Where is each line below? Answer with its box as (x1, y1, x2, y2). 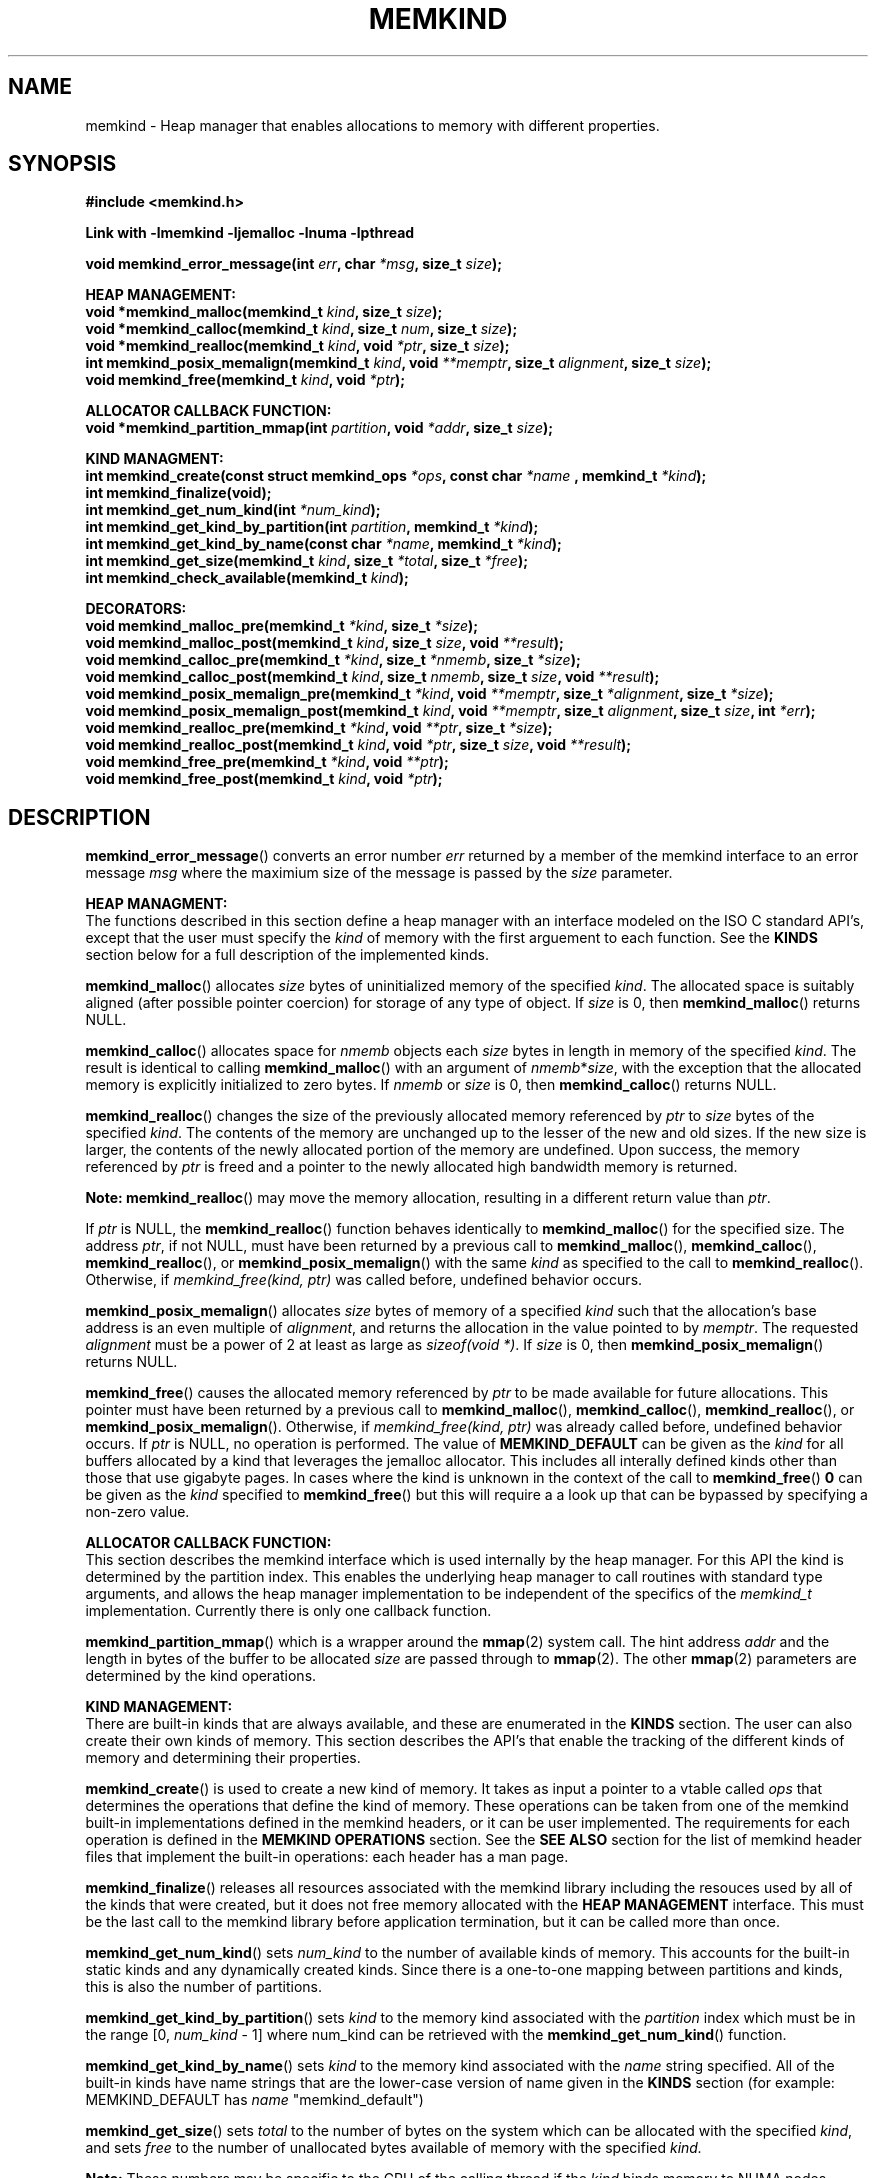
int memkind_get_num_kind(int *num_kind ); (85, 501, 381, 519)
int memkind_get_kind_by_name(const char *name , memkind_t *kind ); (85, 535, 562, 553)
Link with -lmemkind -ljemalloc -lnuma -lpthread (85, 224, 415, 242)
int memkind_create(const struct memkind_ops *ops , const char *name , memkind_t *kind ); (85, 467, 707, 485)
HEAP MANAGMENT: (85, 895, 228, 913)
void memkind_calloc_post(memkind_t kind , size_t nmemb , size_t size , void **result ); (85, 668, 660, 686)
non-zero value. (85, 1503, 190, 1521)
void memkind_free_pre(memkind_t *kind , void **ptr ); (85, 753, 449, 771)
